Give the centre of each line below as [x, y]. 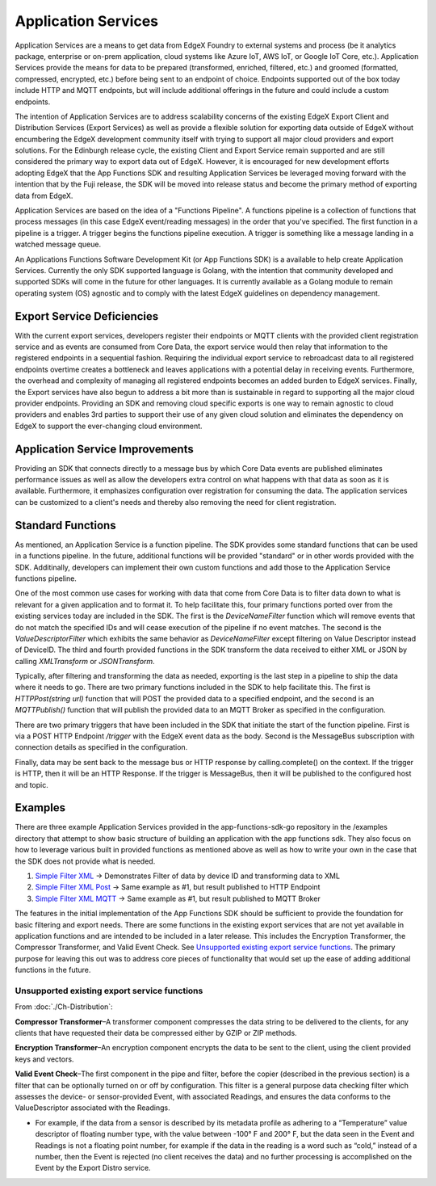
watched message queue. [58, 244]
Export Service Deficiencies [87, 316]
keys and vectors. [44, 1059]
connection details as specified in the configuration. [101, 747]
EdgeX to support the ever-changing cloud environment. [109, 426]
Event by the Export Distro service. [93, 1168]
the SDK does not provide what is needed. [85, 861]
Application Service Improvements [104, 449]
